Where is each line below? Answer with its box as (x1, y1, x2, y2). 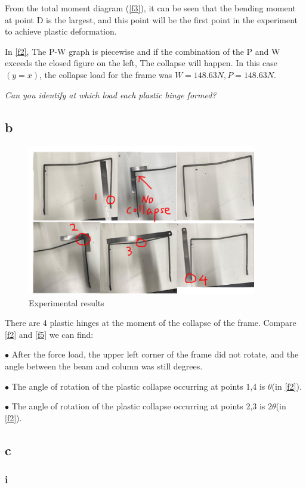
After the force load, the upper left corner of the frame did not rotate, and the (11, 348, 299, 360)
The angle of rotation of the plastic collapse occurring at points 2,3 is (11, 400, 265, 412)
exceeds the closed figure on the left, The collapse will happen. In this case (5, 57, 277, 69)
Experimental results (29, 296, 104, 309)
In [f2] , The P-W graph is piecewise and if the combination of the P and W (5, 45, 280, 57)
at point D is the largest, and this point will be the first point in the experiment (5, 13, 298, 26)
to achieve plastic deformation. (5, 25, 117, 38)
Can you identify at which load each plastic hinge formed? (5, 88, 217, 101)
